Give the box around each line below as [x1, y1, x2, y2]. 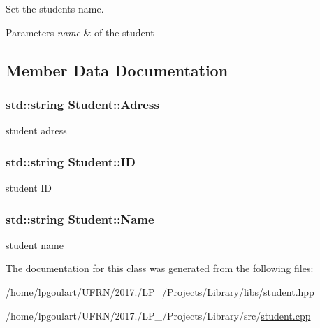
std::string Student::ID [6, 152, 136, 170]
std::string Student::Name [6, 210, 154, 227]
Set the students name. [6, 1, 104, 15]
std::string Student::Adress [6, 95, 159, 113]
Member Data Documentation [6, 59, 228, 80]
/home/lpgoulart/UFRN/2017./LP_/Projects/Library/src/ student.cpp [6, 308, 311, 322]
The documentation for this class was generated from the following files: [6, 261, 314, 276]
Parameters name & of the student [6, 24, 154, 39]
